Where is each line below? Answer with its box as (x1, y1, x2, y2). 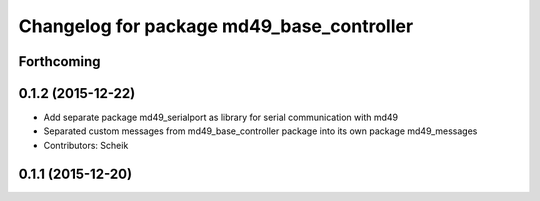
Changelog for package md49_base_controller (18, 15, 414, 37)
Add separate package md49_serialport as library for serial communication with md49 (43, 111, 399, 124)
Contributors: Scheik (43, 139, 129, 151)
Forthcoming (18, 53, 101, 70)
